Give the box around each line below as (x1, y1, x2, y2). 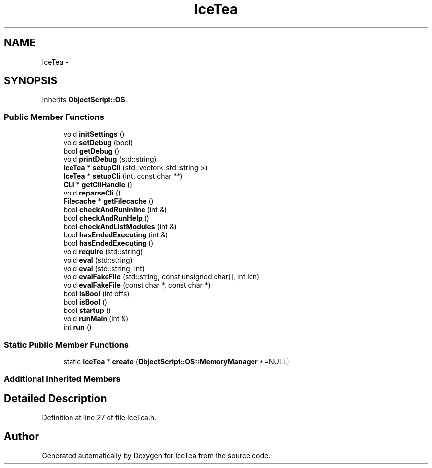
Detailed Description (4, 392, 107, 405)
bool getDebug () (63, 147, 120, 156)
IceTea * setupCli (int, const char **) (63, 172, 183, 181)
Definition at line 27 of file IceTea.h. (42, 413, 157, 422)
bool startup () (63, 306, 111, 315)
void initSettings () (63, 130, 125, 139)
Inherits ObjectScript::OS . (42, 95, 127, 104)
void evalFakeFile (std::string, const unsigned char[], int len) (63, 273, 260, 281)
